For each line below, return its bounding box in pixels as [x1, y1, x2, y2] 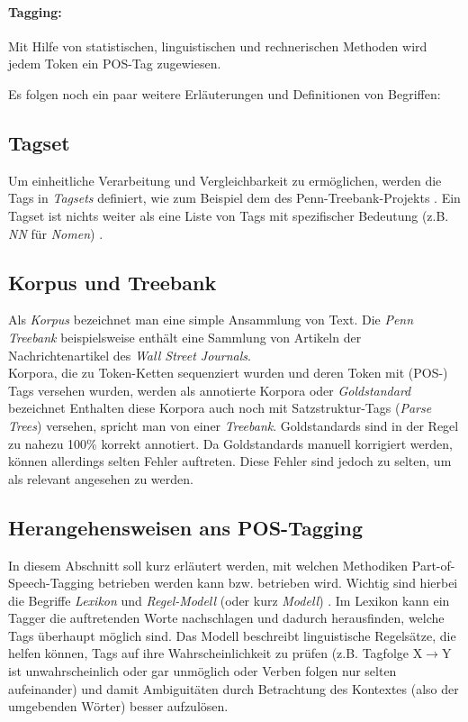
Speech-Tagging [8, 573, 94, 592]
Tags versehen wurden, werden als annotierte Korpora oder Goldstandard [8, 380, 411, 399]
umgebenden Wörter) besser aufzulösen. [8, 697, 229, 716]
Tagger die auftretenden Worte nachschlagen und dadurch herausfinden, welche [8, 608, 445, 627]
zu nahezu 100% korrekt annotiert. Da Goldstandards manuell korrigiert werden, [8, 434, 453, 452]
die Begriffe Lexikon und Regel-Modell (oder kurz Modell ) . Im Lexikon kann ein [8, 590, 450, 609]
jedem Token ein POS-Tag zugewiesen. [8, 54, 221, 73]
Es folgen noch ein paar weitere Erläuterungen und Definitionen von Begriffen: [8, 84, 441, 103]
